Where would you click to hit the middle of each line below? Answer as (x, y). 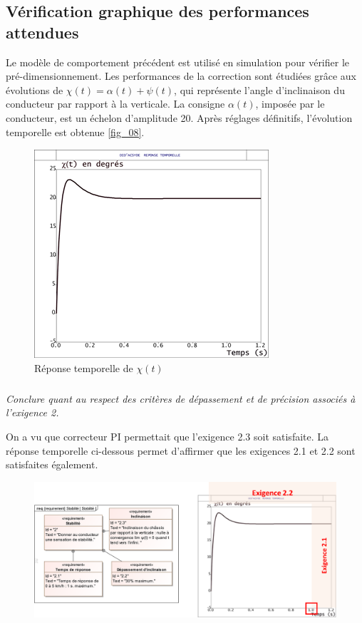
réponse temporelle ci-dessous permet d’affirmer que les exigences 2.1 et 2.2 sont (181, 450)
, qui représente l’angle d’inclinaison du (259, 89)
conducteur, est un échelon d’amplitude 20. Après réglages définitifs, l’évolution (179, 117)
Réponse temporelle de (84, 367)
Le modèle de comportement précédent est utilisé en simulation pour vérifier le (178, 62)
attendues (42, 32)
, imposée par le (290, 104)
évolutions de (35, 89)
